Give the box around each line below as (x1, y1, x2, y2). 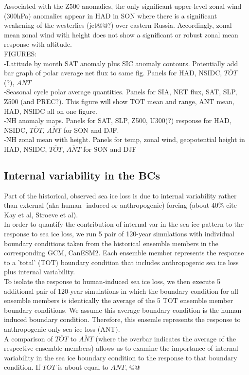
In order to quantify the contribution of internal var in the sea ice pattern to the (4, 219, 244, 229)
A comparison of (4, 333, 53, 343)
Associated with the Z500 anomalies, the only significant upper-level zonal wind (4, 1, 242, 11)
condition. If (4, 362, 40, 372)
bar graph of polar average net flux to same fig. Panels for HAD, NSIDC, (4, 68, 222, 78)
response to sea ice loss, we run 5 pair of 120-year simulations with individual (4, 229, 234, 239)
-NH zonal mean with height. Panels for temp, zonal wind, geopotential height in (4, 134, 245, 144)
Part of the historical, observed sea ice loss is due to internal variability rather (4, 190, 237, 200)
